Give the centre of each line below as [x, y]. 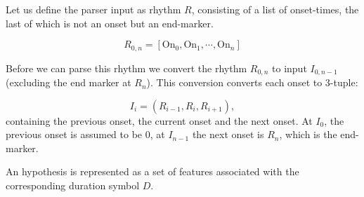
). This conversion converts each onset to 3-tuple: [252, 82]
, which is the [308, 134]
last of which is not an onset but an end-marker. [110, 23]
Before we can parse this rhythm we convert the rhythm [126, 68]
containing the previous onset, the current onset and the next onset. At [159, 120]
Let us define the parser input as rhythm [93, 9]
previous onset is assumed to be [74, 134]
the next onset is [228, 134]
